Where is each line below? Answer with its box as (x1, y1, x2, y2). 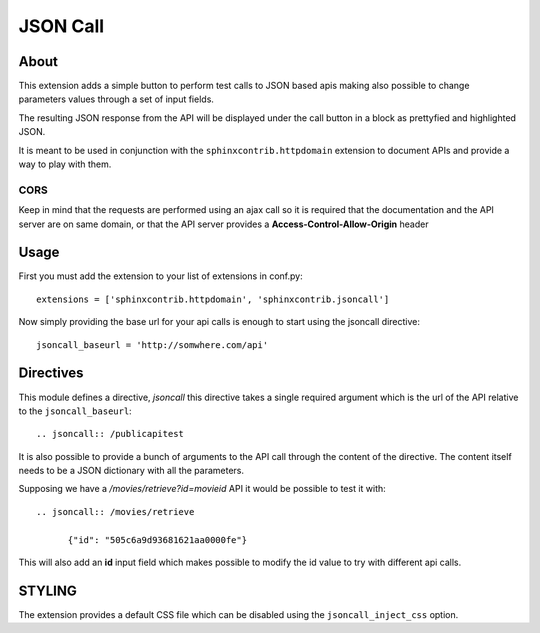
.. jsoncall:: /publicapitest (36, 428, 185, 440)
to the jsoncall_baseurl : (18, 405, 132, 417)
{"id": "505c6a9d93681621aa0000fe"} (67, 534, 248, 545)
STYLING (18, 582, 77, 599)
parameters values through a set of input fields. (18, 93, 215, 105)
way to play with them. (18, 158, 112, 170)
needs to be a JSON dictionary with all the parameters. (18, 465, 245, 477)
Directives (18, 365, 84, 382)
